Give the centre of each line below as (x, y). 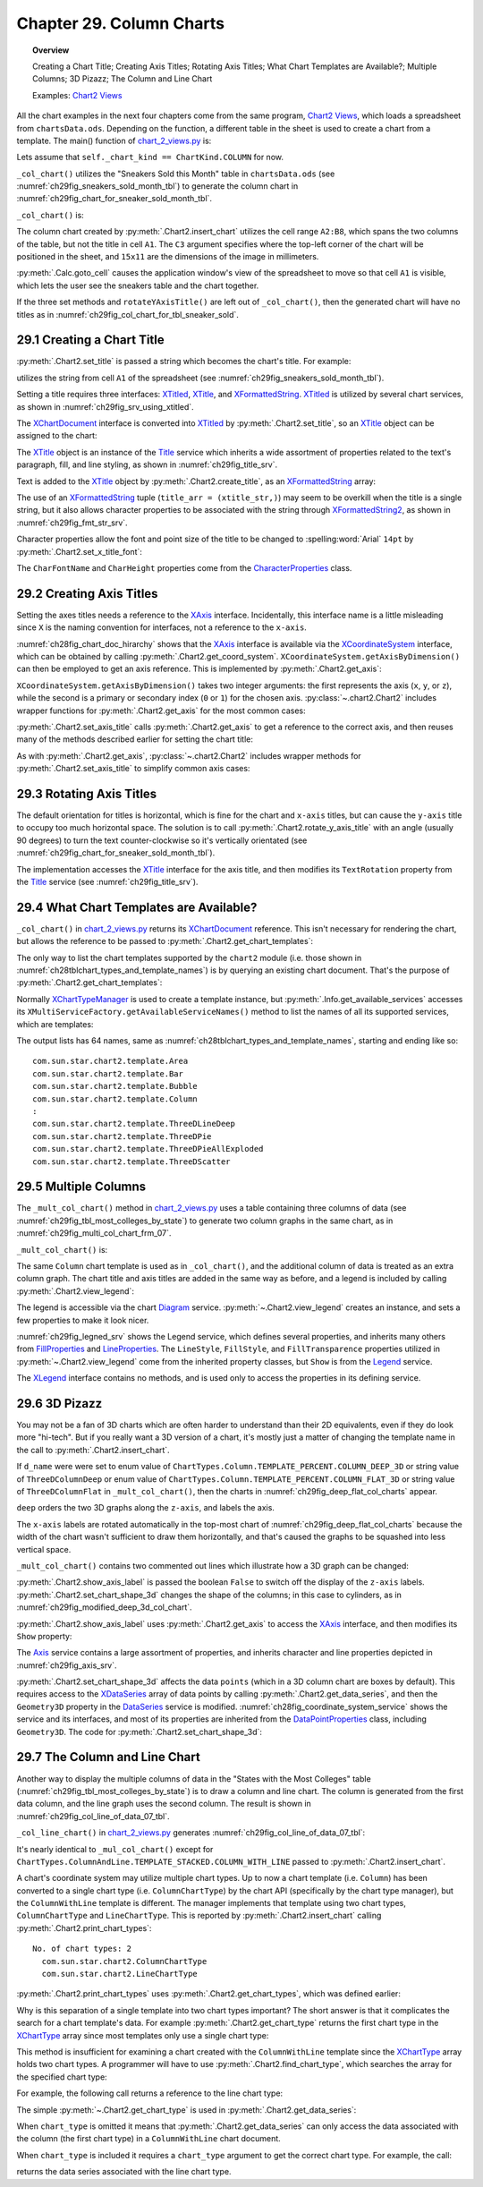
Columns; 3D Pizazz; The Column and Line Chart (123, 79)
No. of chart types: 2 (82, 1949)
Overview (51, 50)
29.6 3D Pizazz (59, 1404)
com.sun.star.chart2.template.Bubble (115, 1086)
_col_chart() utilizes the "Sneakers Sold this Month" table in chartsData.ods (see (176, 174)
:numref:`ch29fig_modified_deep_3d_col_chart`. (104, 1607)
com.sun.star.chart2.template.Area (110, 1061)
